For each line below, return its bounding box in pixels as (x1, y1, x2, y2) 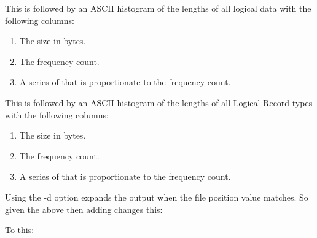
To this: (5, 223, 34, 236)
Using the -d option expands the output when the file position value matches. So (5, 190, 308, 203)
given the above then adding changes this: (5, 202, 163, 215)
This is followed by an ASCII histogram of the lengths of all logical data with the (5, 2, 311, 14)
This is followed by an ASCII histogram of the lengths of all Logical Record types (5, 96, 313, 109)
